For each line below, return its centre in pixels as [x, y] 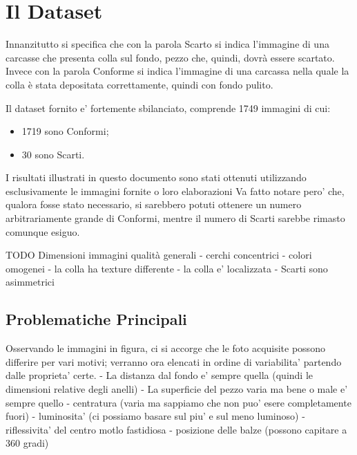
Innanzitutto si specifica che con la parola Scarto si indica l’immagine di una [167, 44]
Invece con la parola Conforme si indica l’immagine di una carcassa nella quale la [177, 71]
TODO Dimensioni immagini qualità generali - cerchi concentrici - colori [159, 255]
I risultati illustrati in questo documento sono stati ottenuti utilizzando [156, 177]
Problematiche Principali [96, 319]
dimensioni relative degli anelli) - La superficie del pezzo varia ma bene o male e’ [177, 389]
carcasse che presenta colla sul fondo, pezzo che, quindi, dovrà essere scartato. [170, 57]
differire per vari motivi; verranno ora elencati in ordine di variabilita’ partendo [174, 361]
